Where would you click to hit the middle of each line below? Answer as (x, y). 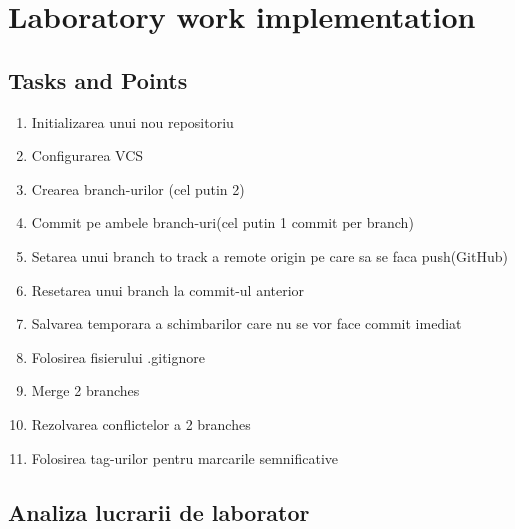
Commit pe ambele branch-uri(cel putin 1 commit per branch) (222, 222)
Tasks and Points (98, 79)
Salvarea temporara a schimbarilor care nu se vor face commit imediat (246, 323)
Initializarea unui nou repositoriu (132, 121)
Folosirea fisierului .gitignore (118, 356)
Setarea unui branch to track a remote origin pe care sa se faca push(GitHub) (269, 255)
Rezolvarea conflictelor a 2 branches (141, 423)
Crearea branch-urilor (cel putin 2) (138, 188)
